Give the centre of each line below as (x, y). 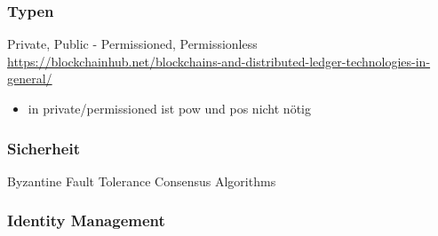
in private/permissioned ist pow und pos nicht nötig (169, 108)
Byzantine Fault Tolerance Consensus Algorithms (142, 181)
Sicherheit (44, 148)
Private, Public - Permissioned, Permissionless (132, 44)
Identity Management (86, 220)
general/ (30, 79)
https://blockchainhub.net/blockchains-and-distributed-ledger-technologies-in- (219, 61)
